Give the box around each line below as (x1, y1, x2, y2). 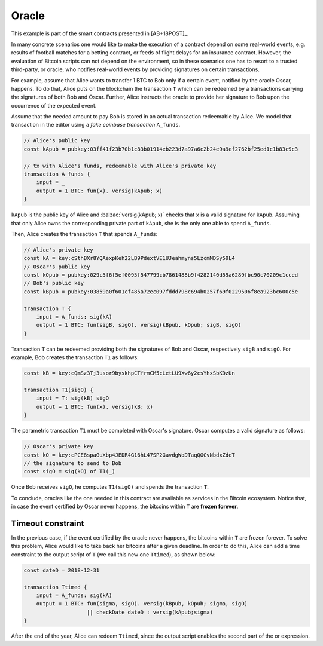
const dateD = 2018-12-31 (23, 567, 100, 574)
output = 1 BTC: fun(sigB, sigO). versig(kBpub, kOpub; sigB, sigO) (36, 322, 242, 329)
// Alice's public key (23, 137, 90, 144)
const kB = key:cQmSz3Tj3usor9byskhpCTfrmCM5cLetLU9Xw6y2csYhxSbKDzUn (23, 370, 236, 376)
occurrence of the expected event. (11, 102, 97, 109)
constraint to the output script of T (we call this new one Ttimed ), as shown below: (11, 550, 216, 558)
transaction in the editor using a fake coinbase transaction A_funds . (11, 121, 181, 128)
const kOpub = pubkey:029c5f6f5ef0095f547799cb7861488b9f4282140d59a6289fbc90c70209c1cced (23, 272, 298, 278)
